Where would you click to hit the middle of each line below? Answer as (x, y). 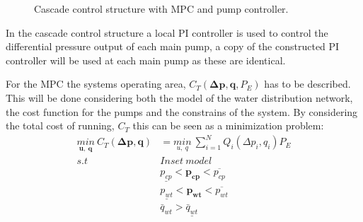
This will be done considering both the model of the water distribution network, (179, 97)
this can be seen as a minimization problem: (228, 125)
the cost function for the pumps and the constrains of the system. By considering (182, 111)
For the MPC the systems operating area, (96, 84)
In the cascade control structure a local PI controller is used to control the (167, 32)
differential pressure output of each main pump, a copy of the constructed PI (173, 46)
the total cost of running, (60, 125)
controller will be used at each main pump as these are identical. (146, 60)
